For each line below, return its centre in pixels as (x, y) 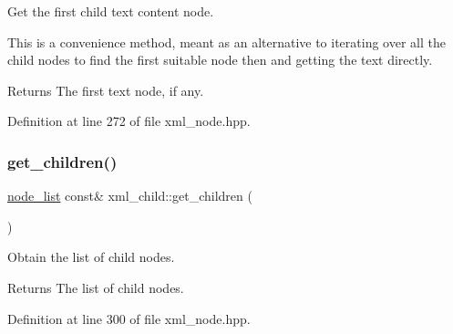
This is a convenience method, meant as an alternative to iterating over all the (226, 42)
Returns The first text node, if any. (106, 90)
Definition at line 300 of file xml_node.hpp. (129, 318)
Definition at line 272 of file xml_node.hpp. (129, 121)
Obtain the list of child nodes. (91, 257)
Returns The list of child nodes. (96, 287)
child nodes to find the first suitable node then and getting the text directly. (220, 60)
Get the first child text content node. (111, 11)
